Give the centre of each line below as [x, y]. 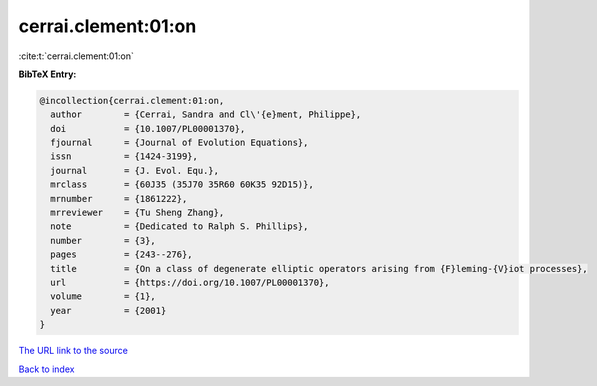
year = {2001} [108, 310]
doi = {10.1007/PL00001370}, [148, 128]
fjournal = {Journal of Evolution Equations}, [179, 143]
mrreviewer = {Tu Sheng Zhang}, [137, 213]
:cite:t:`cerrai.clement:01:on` [76, 56]
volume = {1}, [103, 296]
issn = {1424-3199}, [124, 156]
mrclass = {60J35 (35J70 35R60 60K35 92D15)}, [182, 184]
